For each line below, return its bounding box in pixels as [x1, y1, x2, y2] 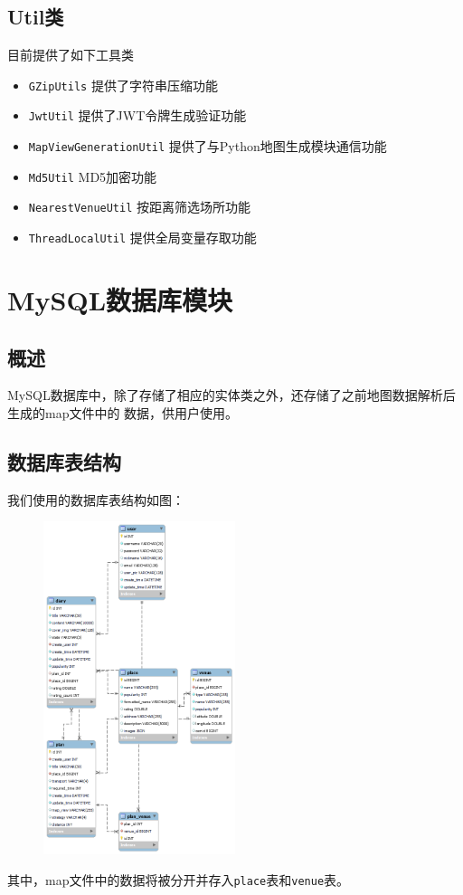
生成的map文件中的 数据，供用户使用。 [7, 403, 239, 422]
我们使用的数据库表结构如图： [7, 490, 184, 509]
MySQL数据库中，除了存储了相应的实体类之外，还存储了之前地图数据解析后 [7, 386, 456, 405]
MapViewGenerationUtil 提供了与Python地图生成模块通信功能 [28, 137, 387, 156]
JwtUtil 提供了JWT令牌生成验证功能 [28, 106, 247, 125]
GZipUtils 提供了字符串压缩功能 [28, 75, 218, 94]
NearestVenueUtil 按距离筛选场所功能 [28, 197, 251, 216]
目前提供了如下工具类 [7, 45, 134, 64]
